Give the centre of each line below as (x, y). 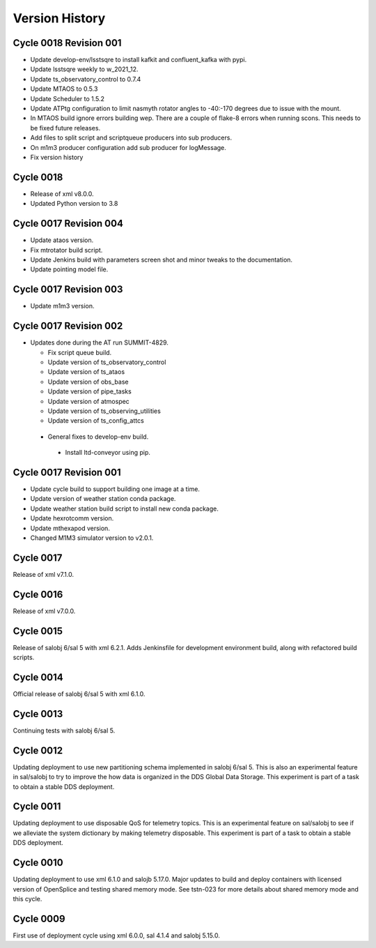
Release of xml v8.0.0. (62, 194)
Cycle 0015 (38, 631)
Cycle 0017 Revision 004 (68, 224)
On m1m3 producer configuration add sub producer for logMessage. (128, 147)
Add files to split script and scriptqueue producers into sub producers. (131, 138)
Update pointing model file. (69, 269)
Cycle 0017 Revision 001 (67, 472)
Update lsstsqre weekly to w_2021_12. (84, 69)
